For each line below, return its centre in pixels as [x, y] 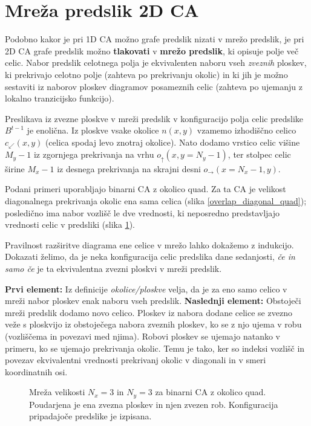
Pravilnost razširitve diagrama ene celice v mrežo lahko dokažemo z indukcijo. [149, 244]
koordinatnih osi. [36, 371]
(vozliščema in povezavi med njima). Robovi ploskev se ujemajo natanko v [143, 336]
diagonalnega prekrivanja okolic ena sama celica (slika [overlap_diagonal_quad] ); [156, 200]
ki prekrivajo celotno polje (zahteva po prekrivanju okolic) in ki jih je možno [146, 74]
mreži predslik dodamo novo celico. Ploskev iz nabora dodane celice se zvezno [149, 312]
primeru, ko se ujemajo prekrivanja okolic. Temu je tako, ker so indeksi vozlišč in [155, 348]
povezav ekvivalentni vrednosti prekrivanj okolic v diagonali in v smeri [136, 360]
